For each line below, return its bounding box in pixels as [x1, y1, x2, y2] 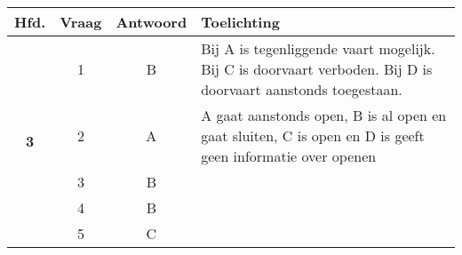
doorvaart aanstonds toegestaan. [201, 79, 402, 100]
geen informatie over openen [201, 146, 377, 166]
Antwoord [115, 12, 187, 32]
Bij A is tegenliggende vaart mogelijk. [201, 38, 435, 59]
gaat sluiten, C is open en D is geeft [201, 125, 425, 146]
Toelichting [201, 12, 280, 32]
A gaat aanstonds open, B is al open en [201, 105, 447, 125]
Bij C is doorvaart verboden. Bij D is [201, 59, 433, 79]
